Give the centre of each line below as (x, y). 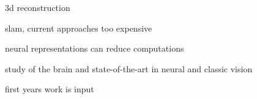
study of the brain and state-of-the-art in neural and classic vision (129, 68)
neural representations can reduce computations (95, 48)
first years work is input (50, 89)
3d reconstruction (38, 7)
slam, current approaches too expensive (79, 28)
